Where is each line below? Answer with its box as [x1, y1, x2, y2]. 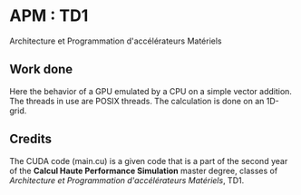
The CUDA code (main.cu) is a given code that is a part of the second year [9, 155, 288, 166]
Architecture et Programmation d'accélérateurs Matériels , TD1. [9, 174, 245, 186]
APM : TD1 [9, 5, 89, 26]
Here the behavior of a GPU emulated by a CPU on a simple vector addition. [9, 85, 293, 96]
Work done [9, 62, 73, 77]
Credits [9, 132, 53, 147]
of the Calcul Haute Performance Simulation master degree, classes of [9, 165, 278, 176]
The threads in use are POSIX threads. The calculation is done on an [9, 95, 265, 106]
